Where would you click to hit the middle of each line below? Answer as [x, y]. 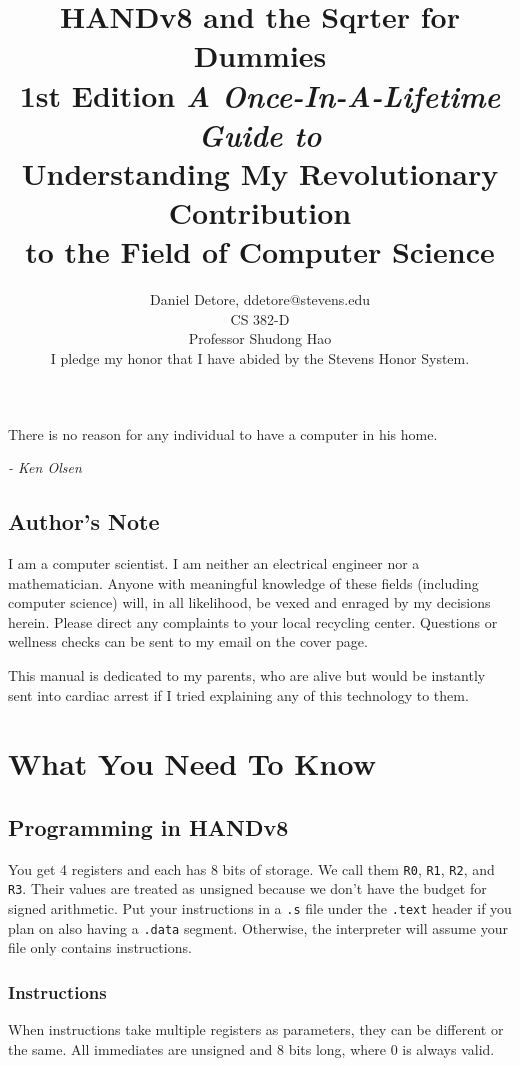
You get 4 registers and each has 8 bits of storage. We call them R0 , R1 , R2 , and [251, 868]
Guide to [260, 134]
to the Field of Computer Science [260, 251]
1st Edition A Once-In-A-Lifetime [260, 95]
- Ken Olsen [45, 467]
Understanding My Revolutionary [260, 172]
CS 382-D [260, 318]
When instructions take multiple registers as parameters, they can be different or [256, 1029]
